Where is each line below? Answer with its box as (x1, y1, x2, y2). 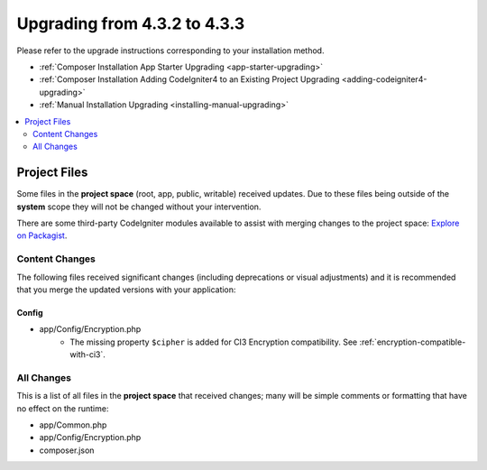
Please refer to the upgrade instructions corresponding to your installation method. (16, 45, 325, 56)
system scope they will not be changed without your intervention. (16, 201, 262, 212)
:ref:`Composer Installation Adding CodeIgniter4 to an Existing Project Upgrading (39, 74, 340, 85)
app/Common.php (39, 419, 107, 430)
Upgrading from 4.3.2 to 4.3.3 (16, 14, 245, 33)
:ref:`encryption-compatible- (359, 336, 466, 347)
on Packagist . (16, 230, 68, 241)
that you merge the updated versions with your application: (16, 284, 236, 295)
